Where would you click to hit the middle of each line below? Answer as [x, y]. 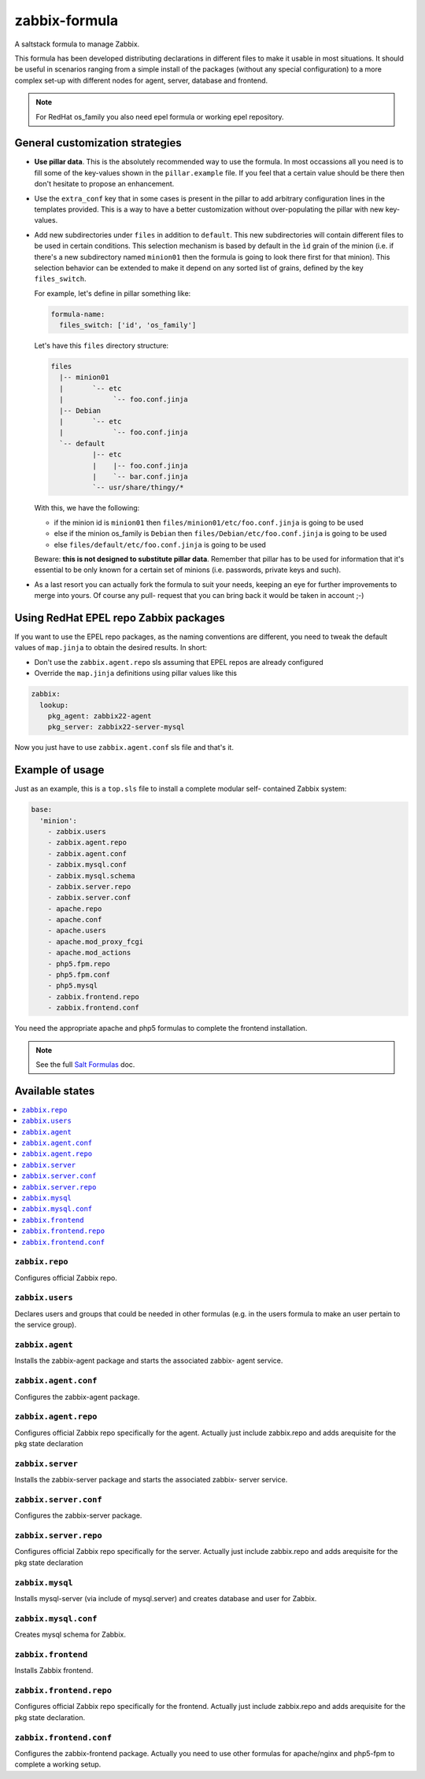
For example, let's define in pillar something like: [113, 293]
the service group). [46, 1325]
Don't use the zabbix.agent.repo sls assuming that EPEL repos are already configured [179, 662]
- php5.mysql [73, 986]
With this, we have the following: [87, 508]
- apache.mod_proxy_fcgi [96, 941]
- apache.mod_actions [89, 953]
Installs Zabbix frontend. [54, 1670]
